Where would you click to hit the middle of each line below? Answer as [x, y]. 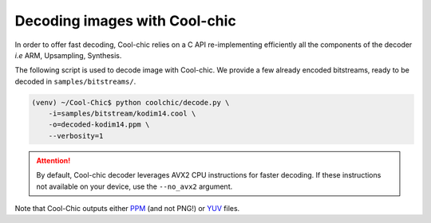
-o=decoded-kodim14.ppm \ [99, 125]
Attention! [53, 160]
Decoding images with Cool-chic [126, 21]
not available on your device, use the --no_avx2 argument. [134, 186]
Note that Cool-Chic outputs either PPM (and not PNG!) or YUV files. [127, 209]
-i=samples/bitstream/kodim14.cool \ [122, 114]
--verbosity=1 [76, 136]
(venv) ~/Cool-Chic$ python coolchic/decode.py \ [130, 102]
